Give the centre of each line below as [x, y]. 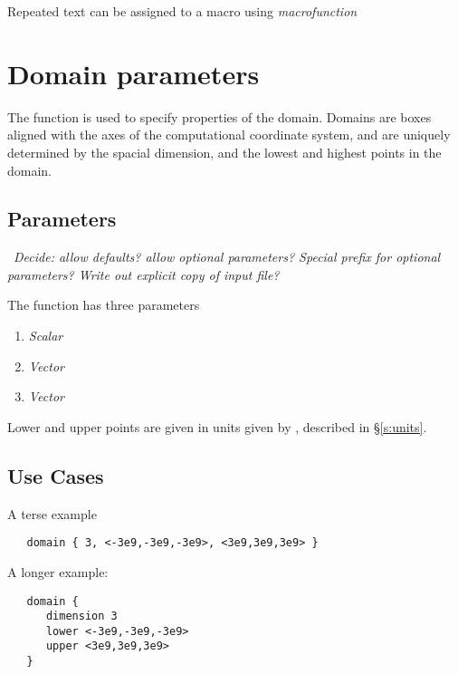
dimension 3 [81, 616]
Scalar [46, 336]
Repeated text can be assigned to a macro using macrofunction [182, 11]
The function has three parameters [104, 305]
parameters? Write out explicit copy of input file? [143, 274]
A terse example [52, 513]
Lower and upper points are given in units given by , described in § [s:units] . [217, 426]
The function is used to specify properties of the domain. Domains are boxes [219, 116]
